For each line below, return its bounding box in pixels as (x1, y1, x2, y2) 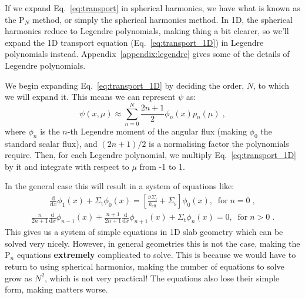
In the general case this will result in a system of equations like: (5, 180, 234, 192)
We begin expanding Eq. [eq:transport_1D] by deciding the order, (5, 79, 244, 91)
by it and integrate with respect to (5, 160, 129, 172)
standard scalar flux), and (5, 137, 98, 149)
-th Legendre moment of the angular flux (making (67, 125, 247, 137)
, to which (253, 79, 290, 91)
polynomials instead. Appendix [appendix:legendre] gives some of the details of (5, 48, 290, 60)
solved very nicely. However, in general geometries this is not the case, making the (5, 237, 300, 249)
